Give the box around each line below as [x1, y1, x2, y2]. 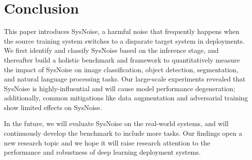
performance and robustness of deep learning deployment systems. [4, 147, 201, 157]
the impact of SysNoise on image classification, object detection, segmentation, [4, 64, 238, 74]
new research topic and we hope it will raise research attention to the [4, 137, 210, 147]
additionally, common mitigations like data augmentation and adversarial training [4, 93, 248, 103]
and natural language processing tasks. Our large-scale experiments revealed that [4, 74, 246, 84]
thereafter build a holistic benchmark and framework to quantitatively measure [4, 54, 240, 64]
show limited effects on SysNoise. [4, 102, 102, 112]
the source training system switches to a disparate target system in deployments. [4, 35, 245, 46]
